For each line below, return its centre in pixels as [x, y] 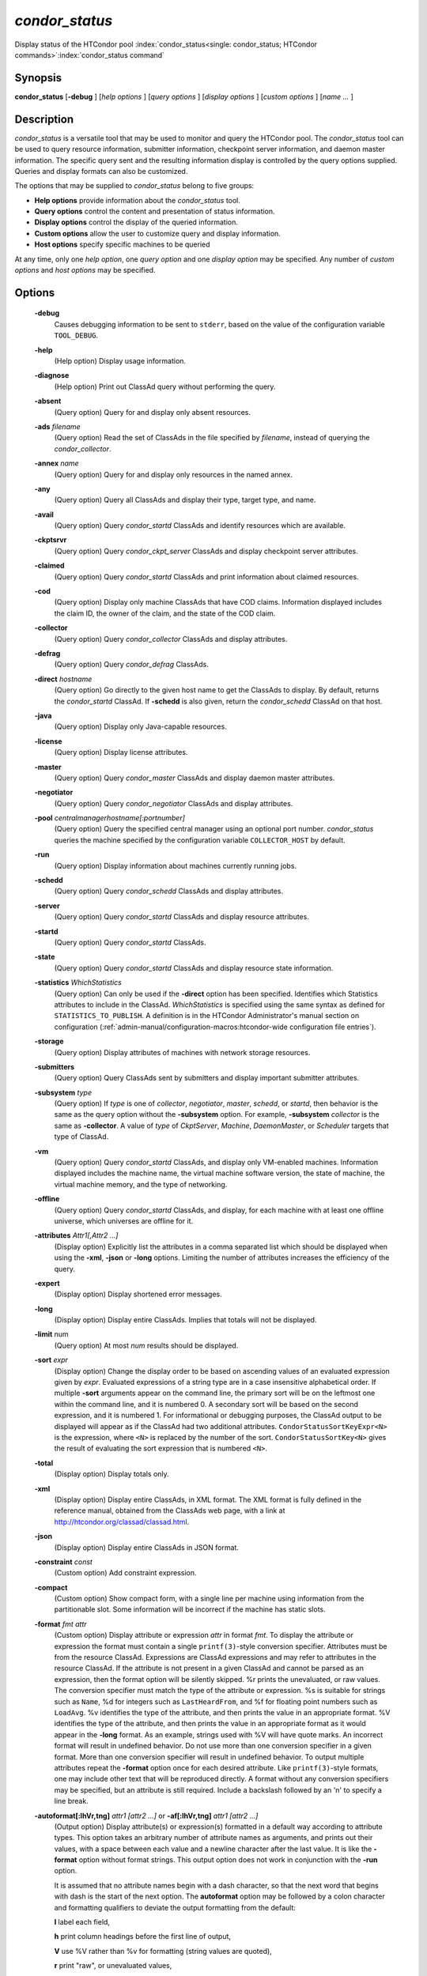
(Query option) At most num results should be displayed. [146, 1345]
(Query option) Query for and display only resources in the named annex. [173, 474]
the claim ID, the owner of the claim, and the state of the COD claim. [165, 613]
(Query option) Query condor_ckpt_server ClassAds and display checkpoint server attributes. [206, 551]
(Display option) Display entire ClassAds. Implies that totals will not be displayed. [185, 1320]
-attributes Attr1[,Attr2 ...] [76, 1235]
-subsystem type [63, 1092]
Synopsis [38, 78]
